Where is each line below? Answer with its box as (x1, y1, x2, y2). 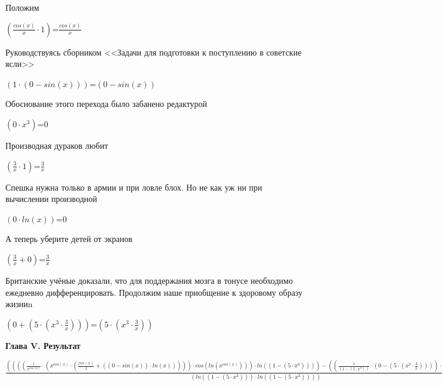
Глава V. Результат (5, 339, 81, 351)
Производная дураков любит (5, 139, 109, 151)
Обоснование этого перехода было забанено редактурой (5, 97, 208, 110)
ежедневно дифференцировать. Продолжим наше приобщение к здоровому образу (5, 286, 303, 298)
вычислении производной (5, 192, 97, 205)
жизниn (5, 298, 33, 310)
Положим (5, 1, 39, 13)
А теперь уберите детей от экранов (5, 232, 132, 245)
